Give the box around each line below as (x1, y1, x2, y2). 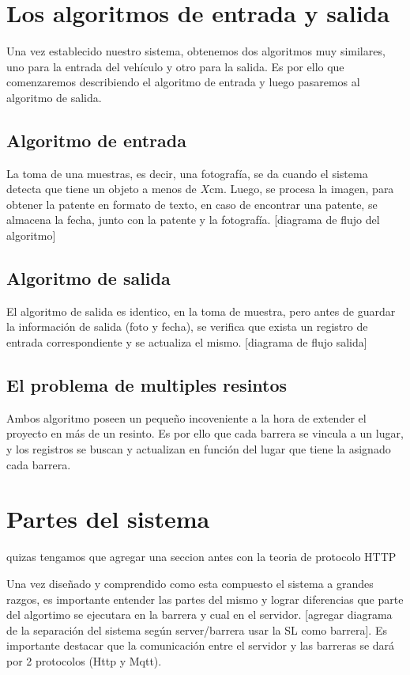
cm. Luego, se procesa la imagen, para (209, 180, 394, 197)
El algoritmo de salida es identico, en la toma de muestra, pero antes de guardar (6, 302, 396, 319)
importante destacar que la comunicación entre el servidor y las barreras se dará (6, 637, 395, 654)
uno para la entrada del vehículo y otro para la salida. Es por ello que (6, 58, 344, 74)
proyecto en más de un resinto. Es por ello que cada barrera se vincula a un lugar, (6, 425, 404, 442)
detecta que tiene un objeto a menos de (6, 180, 197, 197)
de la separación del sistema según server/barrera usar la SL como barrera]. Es (6, 621, 387, 638)
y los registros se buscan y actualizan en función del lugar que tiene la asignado (6, 441, 391, 457)
